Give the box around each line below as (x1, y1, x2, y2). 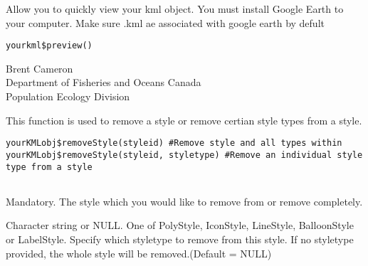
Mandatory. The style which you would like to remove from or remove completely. (6, 193, 363, 208)
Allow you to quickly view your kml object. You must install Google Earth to (6, 1, 344, 16)
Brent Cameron (6, 60, 73, 75)
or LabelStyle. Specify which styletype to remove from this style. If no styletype (6, 232, 354, 247)
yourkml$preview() (6, 41, 93, 51)
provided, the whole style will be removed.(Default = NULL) (6, 245, 272, 260)
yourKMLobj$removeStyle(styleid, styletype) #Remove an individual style (6, 149, 363, 160)
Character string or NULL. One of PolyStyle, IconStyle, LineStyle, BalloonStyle (6, 218, 354, 233)
